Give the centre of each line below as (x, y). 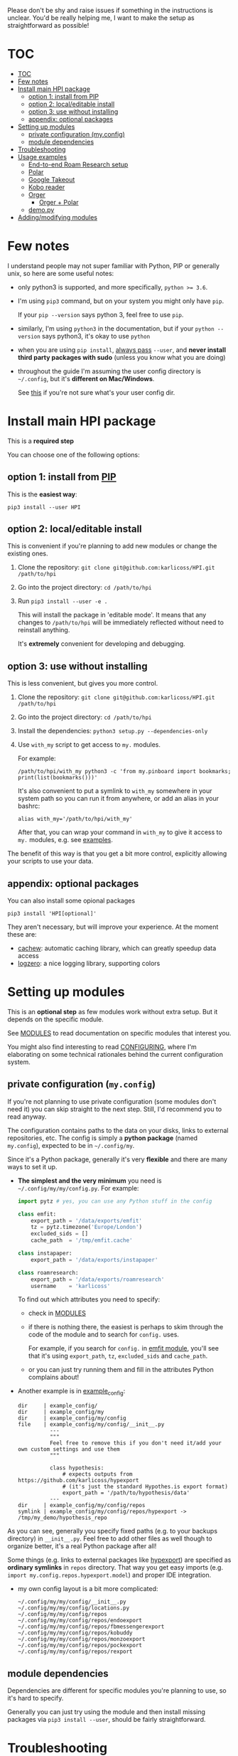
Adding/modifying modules (58, 217)
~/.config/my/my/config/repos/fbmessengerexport (91, 1627)
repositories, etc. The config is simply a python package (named (102, 1138)
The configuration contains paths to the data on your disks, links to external (118, 1130)
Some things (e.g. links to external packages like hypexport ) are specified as (119, 1560)
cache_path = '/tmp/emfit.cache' (82, 1240)
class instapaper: (45, 1254)
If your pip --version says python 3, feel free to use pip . (101, 314)
